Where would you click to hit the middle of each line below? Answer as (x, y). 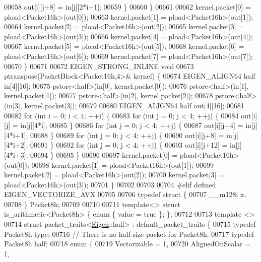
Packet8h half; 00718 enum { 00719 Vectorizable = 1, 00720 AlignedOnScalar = (127, 244)
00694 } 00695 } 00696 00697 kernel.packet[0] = (104, 154)
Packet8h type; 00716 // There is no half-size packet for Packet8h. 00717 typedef (129, 234)
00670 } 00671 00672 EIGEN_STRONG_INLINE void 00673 (99, 66)
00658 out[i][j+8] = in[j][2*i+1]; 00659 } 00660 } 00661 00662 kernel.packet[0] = (127, 7)
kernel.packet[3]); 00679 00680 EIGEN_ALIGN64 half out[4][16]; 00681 (134, 105)
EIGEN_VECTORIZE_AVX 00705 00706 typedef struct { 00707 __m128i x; (125, 194)
